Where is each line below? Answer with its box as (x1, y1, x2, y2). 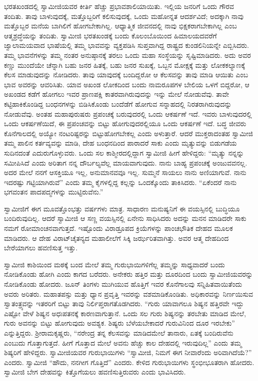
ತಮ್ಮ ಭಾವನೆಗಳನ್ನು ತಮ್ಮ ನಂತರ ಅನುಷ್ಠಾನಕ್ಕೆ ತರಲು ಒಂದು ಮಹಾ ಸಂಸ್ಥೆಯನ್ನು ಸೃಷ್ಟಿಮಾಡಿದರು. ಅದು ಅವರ (4, 49, 251, 60)
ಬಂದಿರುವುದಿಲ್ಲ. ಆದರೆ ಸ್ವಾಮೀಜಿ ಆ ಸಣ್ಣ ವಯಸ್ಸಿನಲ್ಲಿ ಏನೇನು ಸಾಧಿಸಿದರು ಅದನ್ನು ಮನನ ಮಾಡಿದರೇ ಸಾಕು (4, 213, 247, 223)
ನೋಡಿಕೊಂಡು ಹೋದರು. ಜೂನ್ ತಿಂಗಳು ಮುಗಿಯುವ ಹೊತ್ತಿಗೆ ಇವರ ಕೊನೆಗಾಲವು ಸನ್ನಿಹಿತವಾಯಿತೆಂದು (4, 279, 242, 289)
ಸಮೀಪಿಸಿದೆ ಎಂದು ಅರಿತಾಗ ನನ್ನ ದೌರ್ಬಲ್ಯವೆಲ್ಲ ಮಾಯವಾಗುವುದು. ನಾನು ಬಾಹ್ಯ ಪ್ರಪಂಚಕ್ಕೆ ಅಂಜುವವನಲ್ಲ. (4, 157, 248, 168)
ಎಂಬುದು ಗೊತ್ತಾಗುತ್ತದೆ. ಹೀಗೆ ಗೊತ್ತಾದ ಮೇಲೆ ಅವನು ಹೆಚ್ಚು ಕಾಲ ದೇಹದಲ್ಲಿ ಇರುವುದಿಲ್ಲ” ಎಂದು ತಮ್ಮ (4, 337, 242, 348)
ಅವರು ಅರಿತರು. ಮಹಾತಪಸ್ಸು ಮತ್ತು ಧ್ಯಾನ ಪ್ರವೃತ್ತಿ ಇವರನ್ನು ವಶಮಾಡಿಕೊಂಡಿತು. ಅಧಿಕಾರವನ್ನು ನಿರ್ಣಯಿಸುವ (4, 288, 254, 299)
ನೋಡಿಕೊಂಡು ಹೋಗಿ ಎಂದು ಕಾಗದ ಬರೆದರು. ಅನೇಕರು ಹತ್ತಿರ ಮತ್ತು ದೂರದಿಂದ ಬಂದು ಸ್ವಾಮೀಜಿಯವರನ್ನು (4, 269, 253, 279)
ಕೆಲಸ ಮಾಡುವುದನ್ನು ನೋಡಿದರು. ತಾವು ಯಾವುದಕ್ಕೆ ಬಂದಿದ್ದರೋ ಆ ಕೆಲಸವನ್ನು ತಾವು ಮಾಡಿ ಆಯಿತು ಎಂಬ (4, 69, 249, 80)
